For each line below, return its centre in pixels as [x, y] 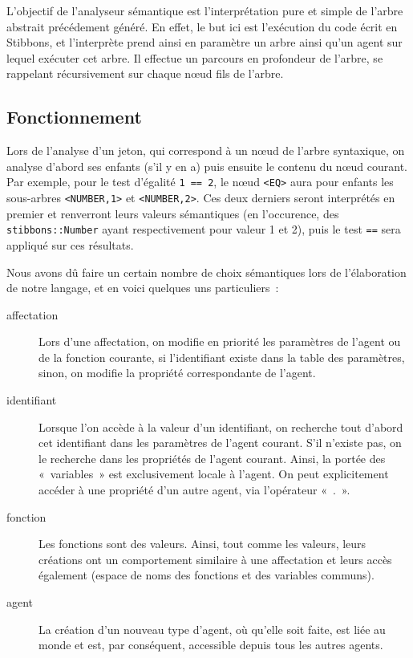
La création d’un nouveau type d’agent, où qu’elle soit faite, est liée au [212, 629]
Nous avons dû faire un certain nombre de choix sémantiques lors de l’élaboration [206, 272]
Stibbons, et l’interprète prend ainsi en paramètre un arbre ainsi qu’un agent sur [204, 42]
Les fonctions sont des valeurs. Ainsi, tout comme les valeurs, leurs [202, 544]
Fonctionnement [74, 117]
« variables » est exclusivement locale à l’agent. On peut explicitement [214, 474]
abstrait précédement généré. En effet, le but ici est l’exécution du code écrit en [202, 26]
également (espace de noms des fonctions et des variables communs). [206, 575]
